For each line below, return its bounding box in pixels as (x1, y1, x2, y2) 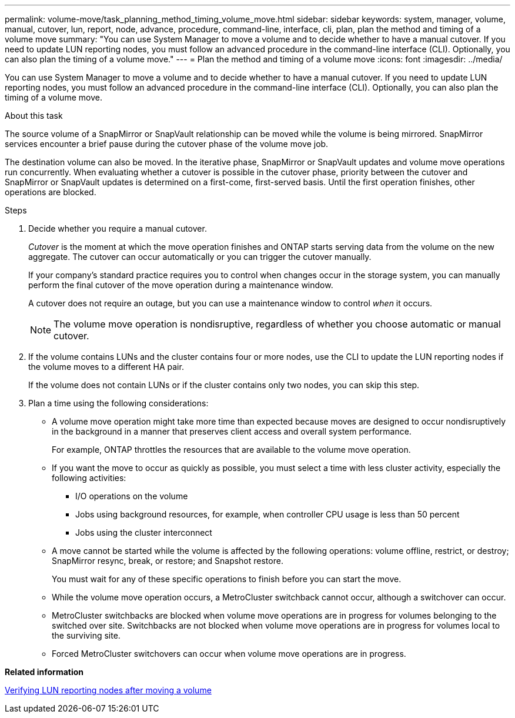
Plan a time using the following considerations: (28, 398, 209, 408)
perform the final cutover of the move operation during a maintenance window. (28, 280, 333, 290)
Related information (5, 667, 84, 677)
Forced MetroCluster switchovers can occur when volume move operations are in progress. (52, 649, 406, 659)
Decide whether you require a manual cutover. (28, 223, 207, 233)
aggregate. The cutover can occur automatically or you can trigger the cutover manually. (28, 252, 372, 262)
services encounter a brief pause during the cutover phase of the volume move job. (5, 139, 329, 149)
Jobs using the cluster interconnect (75, 527, 212, 537)
